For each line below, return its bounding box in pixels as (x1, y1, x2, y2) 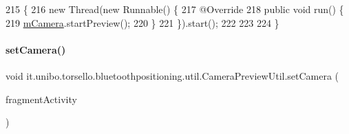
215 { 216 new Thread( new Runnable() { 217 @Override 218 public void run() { (6, 2, 344, 16)
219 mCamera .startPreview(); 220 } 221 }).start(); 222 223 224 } (6, 15, 279, 30)
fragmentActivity (6, 91, 77, 106)
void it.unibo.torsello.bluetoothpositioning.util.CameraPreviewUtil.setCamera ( (6, 68, 339, 82)
